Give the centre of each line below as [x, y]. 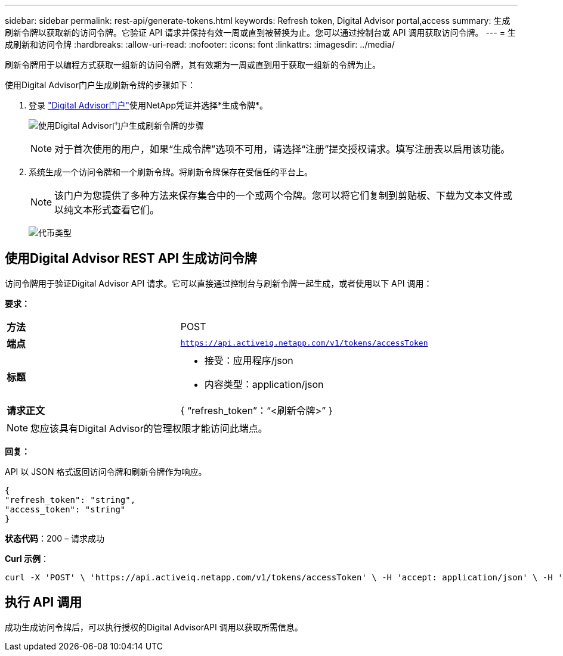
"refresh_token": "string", [70, 500]
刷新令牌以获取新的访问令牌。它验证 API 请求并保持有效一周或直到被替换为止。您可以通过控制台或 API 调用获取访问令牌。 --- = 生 [260, 32]
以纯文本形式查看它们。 [107, 210]
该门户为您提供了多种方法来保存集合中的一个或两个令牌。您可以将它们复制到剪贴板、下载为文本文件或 [284, 195]
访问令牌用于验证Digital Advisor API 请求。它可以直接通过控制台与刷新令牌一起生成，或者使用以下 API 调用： [219, 283]
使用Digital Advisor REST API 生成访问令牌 [131, 259]
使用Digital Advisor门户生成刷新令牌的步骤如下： [100, 85]
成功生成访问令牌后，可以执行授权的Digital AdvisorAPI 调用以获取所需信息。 [154, 627]
